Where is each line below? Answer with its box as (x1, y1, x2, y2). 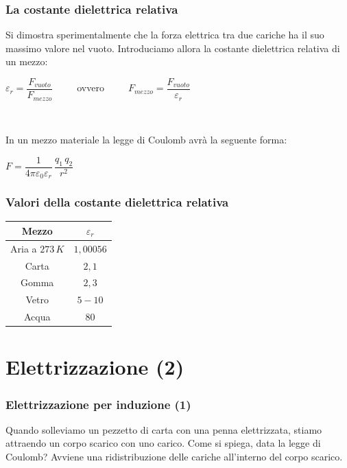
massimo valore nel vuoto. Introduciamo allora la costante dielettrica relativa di (5, 40, 340, 55)
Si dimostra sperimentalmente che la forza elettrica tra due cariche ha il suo (5, 27, 324, 42)
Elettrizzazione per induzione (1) (5, 395, 191, 412)
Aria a (10, 241, 37, 255)
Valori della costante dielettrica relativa (5, 194, 229, 211)
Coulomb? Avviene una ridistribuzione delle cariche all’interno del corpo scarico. (5, 449, 343, 464)
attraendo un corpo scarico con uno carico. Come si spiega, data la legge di (5, 436, 321, 450)
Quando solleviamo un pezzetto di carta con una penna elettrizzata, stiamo (5, 422, 322, 436)
